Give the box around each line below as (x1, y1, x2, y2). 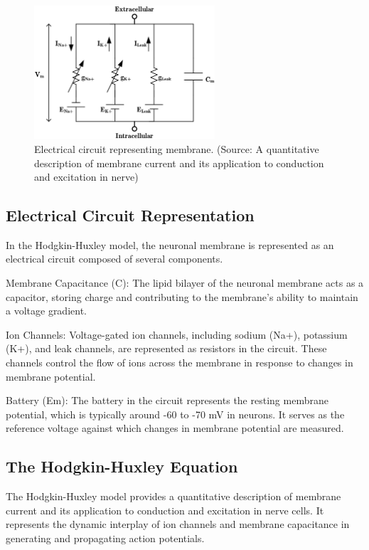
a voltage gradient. (6, 303, 87, 318)
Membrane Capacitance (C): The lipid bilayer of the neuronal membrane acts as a (6, 275, 364, 290)
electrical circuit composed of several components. (6, 251, 223, 266)
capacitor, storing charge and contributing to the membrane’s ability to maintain (6, 289, 358, 304)
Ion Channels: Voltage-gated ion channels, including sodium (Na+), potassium (6, 327, 348, 342)
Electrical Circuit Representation (6, 204, 255, 226)
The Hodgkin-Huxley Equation (6, 455, 238, 477)
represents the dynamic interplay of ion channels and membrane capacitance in (6, 517, 350, 532)
